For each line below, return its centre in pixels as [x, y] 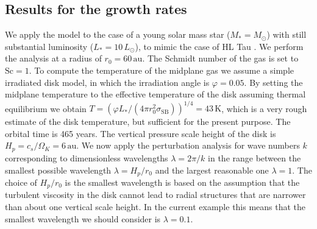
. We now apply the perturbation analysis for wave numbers [188, 145]
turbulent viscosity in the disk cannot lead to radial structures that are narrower [155, 195]
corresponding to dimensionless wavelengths [87, 157]
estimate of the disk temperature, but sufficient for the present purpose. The [148, 122]
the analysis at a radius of [53, 58]
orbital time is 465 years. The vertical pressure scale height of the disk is [141, 133]
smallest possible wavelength [58, 170]
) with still [287, 34]
